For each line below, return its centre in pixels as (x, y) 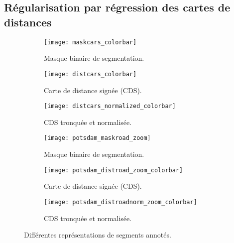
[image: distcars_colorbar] (90, 74)
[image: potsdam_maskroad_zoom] (97, 138)
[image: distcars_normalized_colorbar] (110, 106)
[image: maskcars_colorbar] (90, 42)
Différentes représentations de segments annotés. (98, 235)
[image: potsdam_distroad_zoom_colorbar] (114, 170)
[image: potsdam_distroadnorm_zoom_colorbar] (120, 202)
